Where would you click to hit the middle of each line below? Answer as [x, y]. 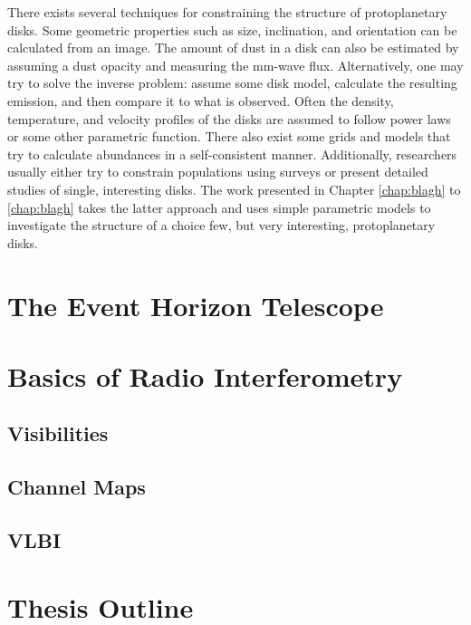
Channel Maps [77, 487]
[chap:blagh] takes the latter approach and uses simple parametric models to [219, 207]
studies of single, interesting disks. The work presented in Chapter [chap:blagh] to [234, 189]
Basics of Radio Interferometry [205, 375]
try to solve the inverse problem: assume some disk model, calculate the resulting [232, 83]
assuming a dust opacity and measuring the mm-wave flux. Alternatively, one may [235, 65]
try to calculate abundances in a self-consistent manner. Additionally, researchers [232, 154]
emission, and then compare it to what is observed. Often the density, [201, 100]
